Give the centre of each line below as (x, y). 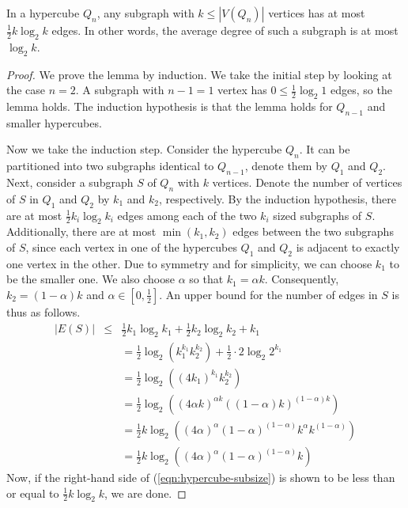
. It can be (325, 149)
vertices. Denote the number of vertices (307, 182)
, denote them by (286, 166)
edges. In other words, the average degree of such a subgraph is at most (225, 30)
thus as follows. (43, 311)
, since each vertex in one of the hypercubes (131, 246)
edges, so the (361, 90)
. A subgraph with (120, 90)
